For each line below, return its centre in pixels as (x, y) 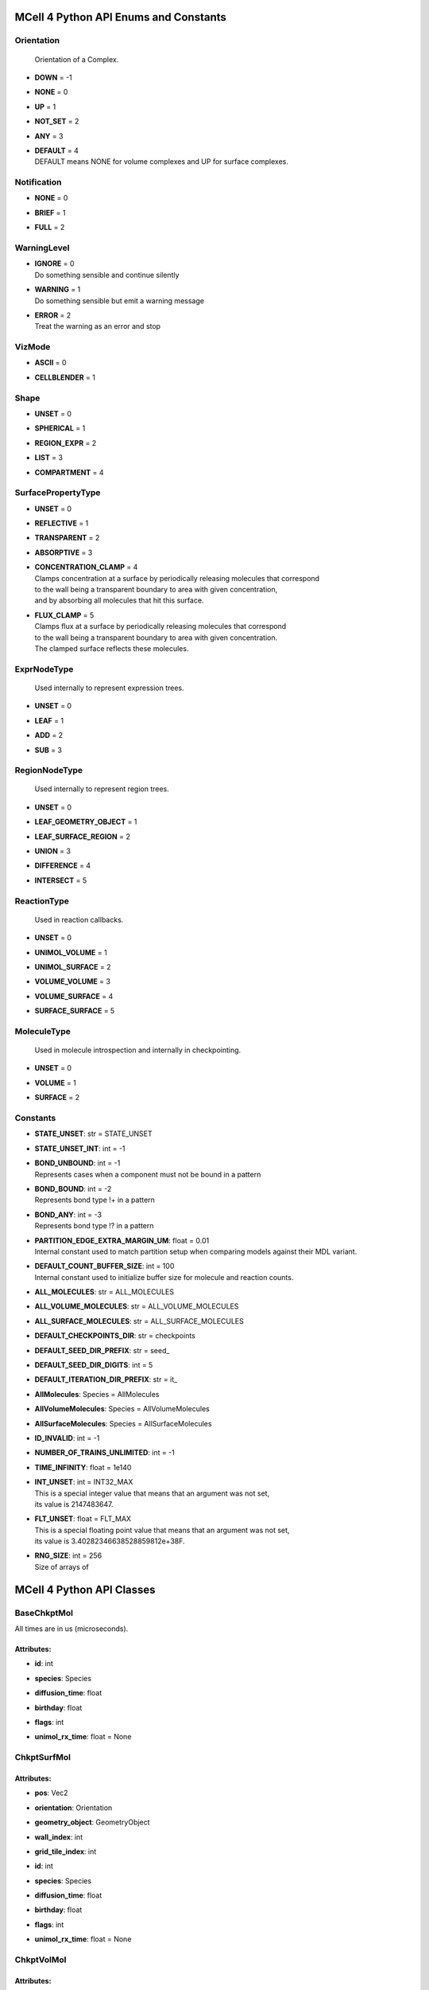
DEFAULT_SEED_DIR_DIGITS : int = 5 (94, 1365)
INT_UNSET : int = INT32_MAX (84, 1482)
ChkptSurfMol (43, 1758)
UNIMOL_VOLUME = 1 (71, 952)
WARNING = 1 (58, 290)
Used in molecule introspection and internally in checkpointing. (138, 1050)
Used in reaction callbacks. (79, 919)
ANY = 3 (49, 136)
